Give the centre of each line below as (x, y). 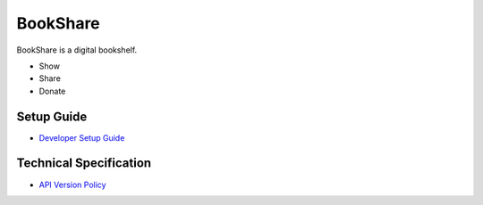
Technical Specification (84, 164)
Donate (52, 91)
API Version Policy (72, 184)
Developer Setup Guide (82, 137)
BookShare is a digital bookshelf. (77, 50)
